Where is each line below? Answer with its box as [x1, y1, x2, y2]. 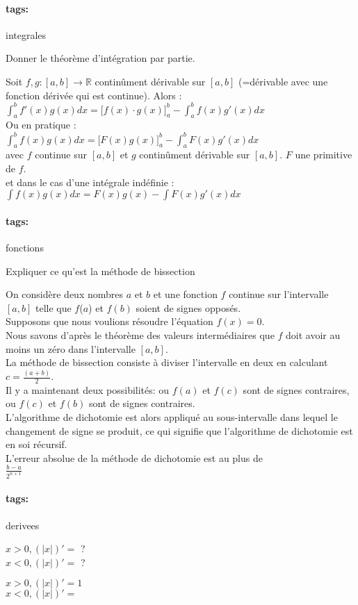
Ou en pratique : [6, 117, 76, 132]
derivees [6, 517, 40, 532]
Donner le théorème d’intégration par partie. [6, 51, 195, 65]
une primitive [295, 147, 352, 162]
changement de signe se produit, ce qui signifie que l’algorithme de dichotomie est [6, 423, 353, 438]
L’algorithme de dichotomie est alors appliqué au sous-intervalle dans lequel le [6, 410, 338, 424]
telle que [35, 300, 72, 315]
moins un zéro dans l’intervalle [6, 341, 136, 356]
